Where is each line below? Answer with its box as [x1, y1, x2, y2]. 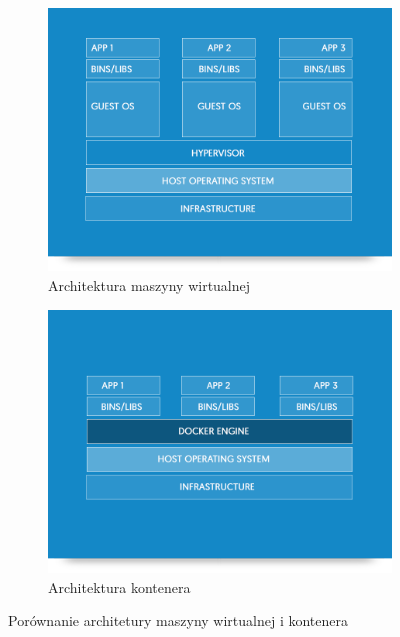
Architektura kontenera [48, 576, 191, 597]
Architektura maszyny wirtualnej [48, 275, 251, 296]
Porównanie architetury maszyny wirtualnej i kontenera [8, 610, 348, 631]
